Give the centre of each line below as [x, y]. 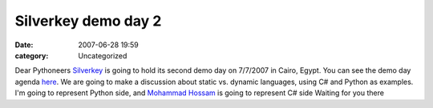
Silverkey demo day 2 [88, 21]
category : [32, 55]
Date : [24, 45]
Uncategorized [103, 55]
